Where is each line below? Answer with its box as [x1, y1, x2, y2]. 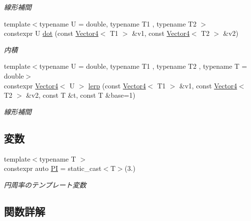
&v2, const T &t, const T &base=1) [26, 90, 136, 100]
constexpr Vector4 [4, 80, 58, 90]
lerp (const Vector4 [88, 80, 146, 90]
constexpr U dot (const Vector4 [4, 28, 99, 38]
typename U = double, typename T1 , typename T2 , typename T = [39, 61, 248, 71]
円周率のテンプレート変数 [4, 179, 86, 190]
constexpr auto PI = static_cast [4, 163, 102, 173]
